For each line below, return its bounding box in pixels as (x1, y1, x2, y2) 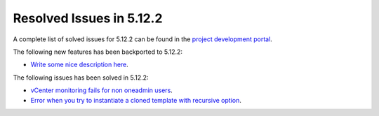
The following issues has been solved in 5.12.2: (13, 73, 149, 82)
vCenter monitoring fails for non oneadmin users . (30, 86, 173, 94)
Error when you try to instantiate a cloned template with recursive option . (30, 96, 241, 104)
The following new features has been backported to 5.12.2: (13, 48, 182, 56)
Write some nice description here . (30, 60, 129, 69)
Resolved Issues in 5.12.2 (13, 10, 163, 26)
